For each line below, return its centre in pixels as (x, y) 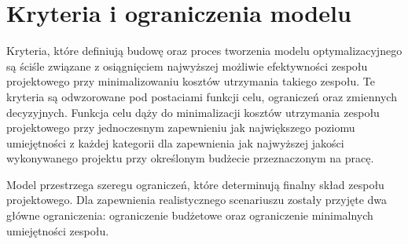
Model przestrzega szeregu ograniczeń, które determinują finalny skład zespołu (195, 184)
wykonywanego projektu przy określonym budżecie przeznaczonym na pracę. (190, 158)
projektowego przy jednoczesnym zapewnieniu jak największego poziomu (181, 127)
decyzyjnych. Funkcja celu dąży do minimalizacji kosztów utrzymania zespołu (193, 112)
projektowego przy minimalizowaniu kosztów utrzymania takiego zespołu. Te (191, 81)
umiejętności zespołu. (58, 230)
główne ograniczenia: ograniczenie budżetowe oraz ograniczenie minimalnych (190, 215)
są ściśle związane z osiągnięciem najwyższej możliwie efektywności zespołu (187, 66)
